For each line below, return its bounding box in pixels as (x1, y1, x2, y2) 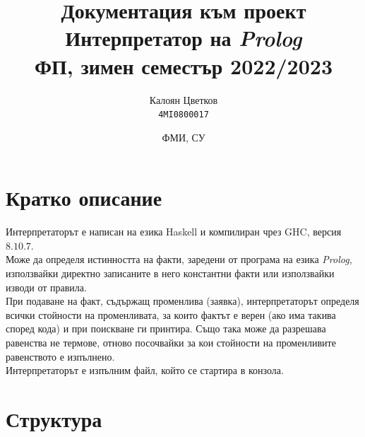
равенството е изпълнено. (6, 349, 115, 363)
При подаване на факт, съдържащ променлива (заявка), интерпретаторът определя (6, 293, 359, 308)
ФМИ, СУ (162, 129, 205, 144)
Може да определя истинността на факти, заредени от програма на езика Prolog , (6, 252, 352, 267)
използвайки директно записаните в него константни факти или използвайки (6, 266, 335, 281)
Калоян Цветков (149, 92, 218, 107)
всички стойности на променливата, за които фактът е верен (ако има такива (6, 307, 336, 322)
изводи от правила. (6, 279, 87, 294)
